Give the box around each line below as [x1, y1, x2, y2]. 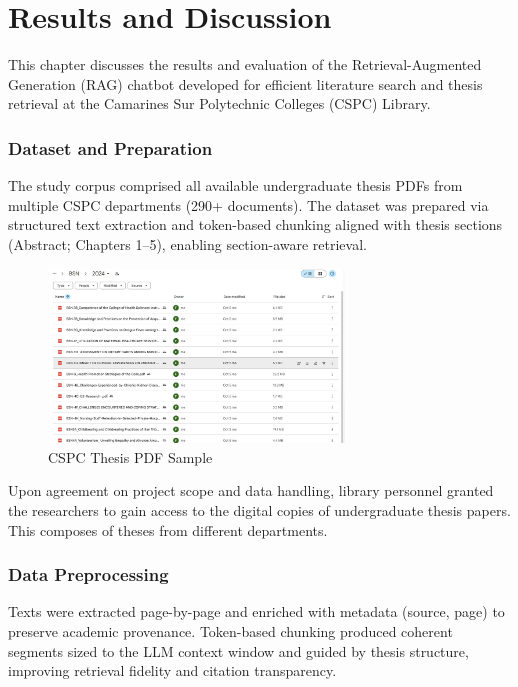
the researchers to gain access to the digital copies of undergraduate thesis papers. [8, 500, 511, 521]
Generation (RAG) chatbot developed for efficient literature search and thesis [8, 73, 483, 94]
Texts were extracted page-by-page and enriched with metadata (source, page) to [8, 601, 505, 622]
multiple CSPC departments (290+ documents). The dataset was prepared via [8, 194, 489, 215]
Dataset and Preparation [8, 135, 213, 160]
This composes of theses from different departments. [8, 519, 328, 540]
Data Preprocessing [8, 562, 169, 587]
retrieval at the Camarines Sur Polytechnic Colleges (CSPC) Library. [8, 93, 431, 114]
